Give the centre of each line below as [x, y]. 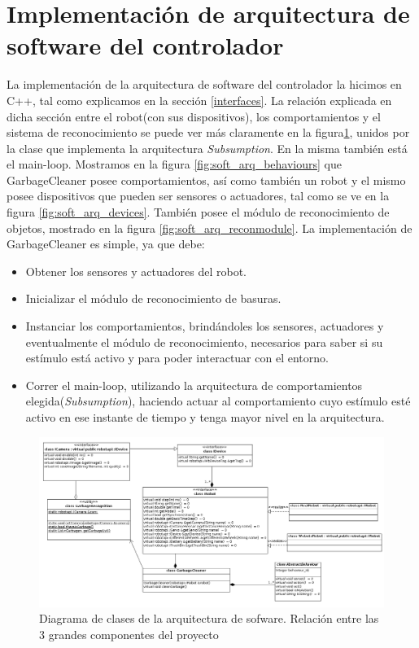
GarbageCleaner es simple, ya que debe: [106, 244]
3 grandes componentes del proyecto [129, 634]
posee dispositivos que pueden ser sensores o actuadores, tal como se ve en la [198, 196]
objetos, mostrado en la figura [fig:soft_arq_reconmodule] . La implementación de [209, 228]
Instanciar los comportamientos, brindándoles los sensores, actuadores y [205, 326]
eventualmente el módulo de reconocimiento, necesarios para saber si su [204, 342]
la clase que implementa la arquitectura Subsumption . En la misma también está [207, 148]
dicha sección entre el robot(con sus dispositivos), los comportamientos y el [194, 116]
